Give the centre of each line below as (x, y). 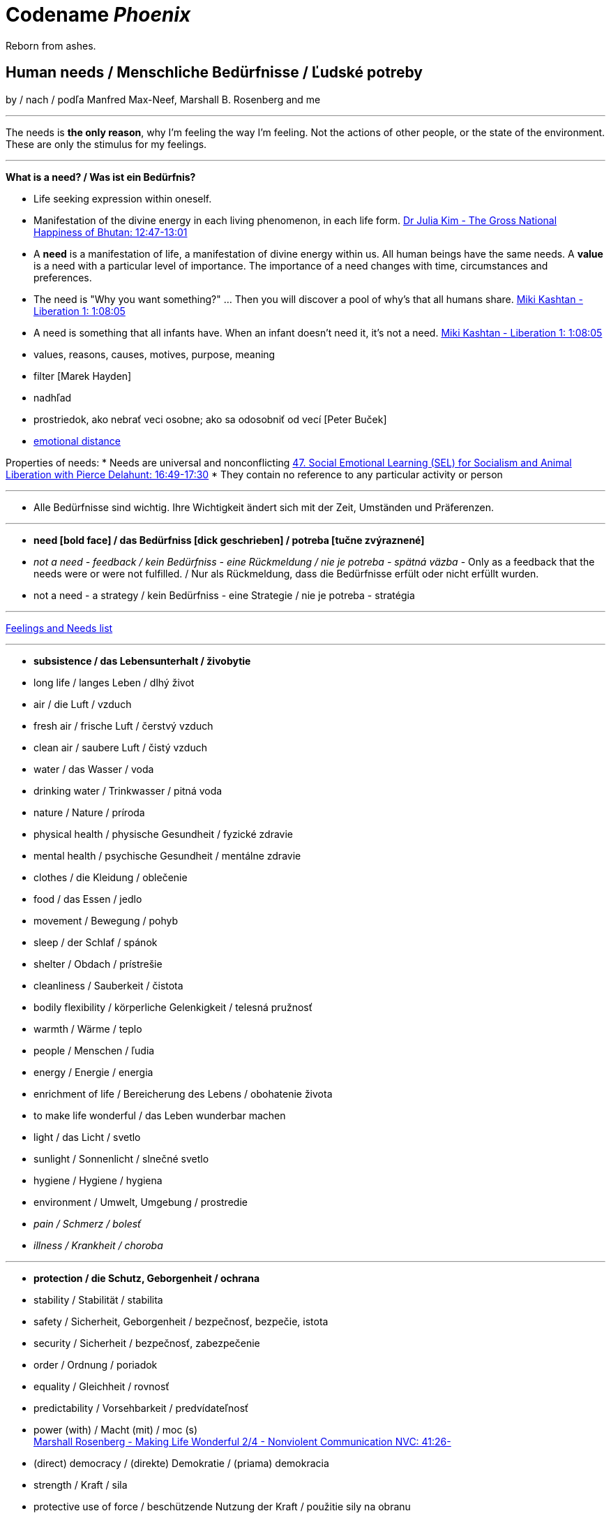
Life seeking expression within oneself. (123, 198)
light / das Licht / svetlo (87, 1137)
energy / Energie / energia (93, 1072)
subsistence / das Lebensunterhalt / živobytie (142, 661)
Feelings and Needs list (59, 628)
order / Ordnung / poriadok (96, 1364)
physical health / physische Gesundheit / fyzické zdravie (164, 834)
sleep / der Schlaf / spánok (96, 942)
